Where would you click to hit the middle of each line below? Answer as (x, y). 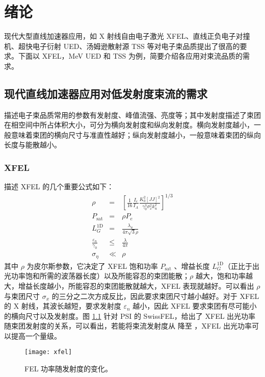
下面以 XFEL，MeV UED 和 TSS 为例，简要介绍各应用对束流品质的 (130, 56)
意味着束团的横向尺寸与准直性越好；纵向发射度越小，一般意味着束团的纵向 (136, 134)
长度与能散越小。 (33, 145)
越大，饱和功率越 (224, 276)
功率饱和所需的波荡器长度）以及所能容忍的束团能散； (100, 276)
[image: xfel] (48, 352)
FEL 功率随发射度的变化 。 (69, 369)
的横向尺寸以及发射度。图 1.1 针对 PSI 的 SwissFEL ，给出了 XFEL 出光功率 (130, 316)
